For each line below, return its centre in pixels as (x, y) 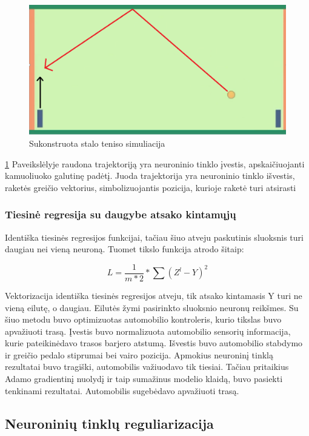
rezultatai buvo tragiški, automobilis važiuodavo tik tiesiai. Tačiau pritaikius (147, 367)
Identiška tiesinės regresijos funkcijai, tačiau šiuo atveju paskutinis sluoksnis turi (154, 237)
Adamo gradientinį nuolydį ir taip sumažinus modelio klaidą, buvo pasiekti (144, 379)
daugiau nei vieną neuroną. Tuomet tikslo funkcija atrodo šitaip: (125, 249)
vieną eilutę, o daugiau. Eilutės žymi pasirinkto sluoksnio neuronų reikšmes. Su (152, 307)
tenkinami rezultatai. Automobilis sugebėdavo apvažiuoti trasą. (122, 390)
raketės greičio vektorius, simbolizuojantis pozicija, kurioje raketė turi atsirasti (151, 187)
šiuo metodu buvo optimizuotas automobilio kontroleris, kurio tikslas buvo (143, 319)
